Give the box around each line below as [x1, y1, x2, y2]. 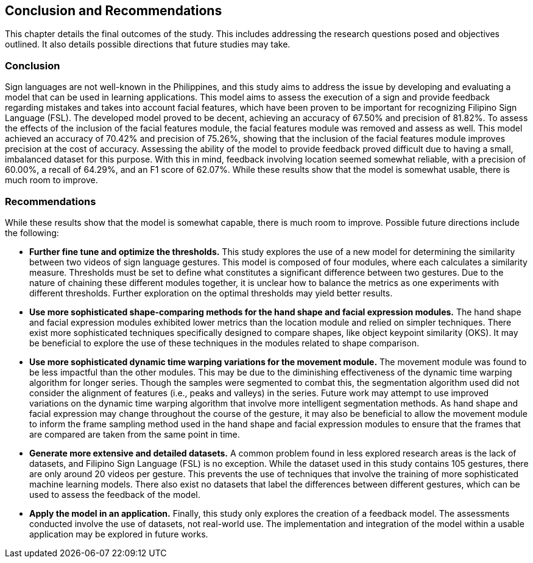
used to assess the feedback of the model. [29, 489, 200, 500]
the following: [5, 227, 59, 238]
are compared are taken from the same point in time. [29, 428, 240, 439]
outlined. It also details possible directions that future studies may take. [5, 39, 291, 50]
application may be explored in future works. [29, 528, 208, 539]
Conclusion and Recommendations [5, 3, 222, 18]
